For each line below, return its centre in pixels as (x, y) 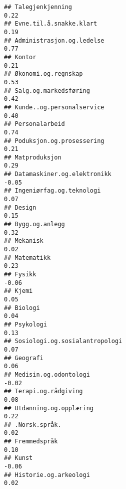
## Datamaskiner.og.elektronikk (58, 174)
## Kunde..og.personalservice (54, 107)
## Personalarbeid (34, 124)
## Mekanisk (24, 241)
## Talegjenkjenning (38, 7)
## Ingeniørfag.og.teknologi (52, 191)
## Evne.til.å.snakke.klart (51, 24)
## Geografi (24, 358)
